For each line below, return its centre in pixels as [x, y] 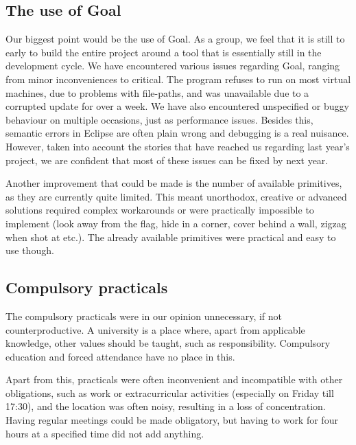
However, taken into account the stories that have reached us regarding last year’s [178, 146]
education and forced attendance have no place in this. [120, 356]
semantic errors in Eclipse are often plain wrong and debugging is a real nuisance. [177, 133]
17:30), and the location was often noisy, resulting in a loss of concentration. [166, 406]
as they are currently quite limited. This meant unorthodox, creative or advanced [176, 196]
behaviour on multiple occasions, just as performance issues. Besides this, [159, 119]
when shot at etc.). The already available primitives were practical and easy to [171, 237]
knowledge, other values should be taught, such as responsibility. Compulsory [168, 343]
